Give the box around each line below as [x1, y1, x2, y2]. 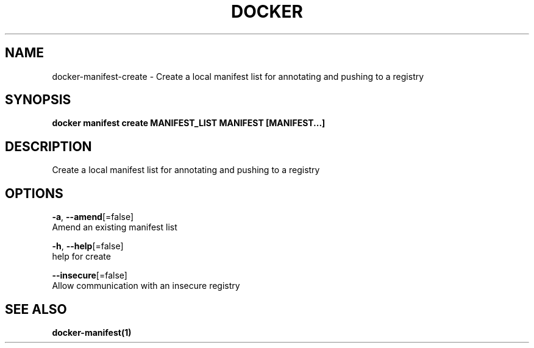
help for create [52, 251, 111, 262]
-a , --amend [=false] [52, 211, 134, 222]
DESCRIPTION [5, 138, 92, 154]
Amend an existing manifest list [52, 222, 177, 233]
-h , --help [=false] [52, 241, 124, 252]
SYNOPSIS [5, 92, 71, 108]
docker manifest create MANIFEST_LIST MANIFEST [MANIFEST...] [52, 118, 326, 129]
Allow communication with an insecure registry [52, 280, 240, 291]
